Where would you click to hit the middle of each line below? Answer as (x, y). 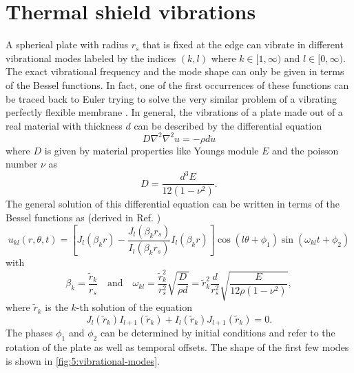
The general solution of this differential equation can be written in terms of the (173, 204)
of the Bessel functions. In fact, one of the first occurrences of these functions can (177, 84)
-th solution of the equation (134, 307)
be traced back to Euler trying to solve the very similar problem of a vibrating (171, 98)
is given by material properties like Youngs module (152, 150)
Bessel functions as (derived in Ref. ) (83, 217)
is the (56, 307)
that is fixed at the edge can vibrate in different (243, 44)
